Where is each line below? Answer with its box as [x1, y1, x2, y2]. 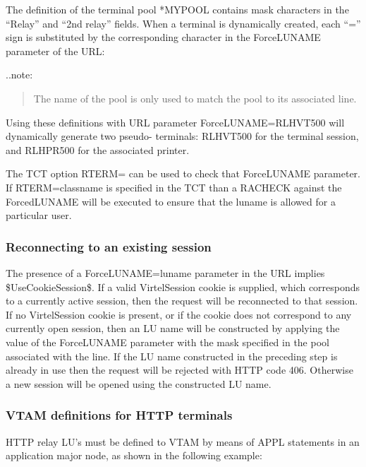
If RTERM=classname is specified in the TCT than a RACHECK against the [6, 179, 342, 194]
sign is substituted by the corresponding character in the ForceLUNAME [6, 30, 321, 45]
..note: [6, 67, 33, 82]
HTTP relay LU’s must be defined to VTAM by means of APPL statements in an [6, 434, 360, 449]
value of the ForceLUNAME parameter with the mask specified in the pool [6, 334, 329, 349]
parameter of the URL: [6, 43, 105, 58]
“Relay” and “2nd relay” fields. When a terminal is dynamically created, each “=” [6, 16, 361, 30]
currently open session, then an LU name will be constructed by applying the [6, 321, 340, 336]
